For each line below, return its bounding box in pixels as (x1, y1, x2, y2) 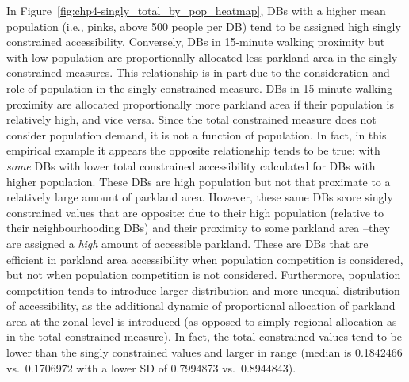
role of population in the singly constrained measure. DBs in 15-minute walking (6, 79, 392, 96)
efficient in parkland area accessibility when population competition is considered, (6, 250, 403, 267)
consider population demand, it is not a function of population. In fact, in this (6, 126, 387, 143)
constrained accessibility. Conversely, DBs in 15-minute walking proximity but (6, 33, 385, 50)
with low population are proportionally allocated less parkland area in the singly (6, 48, 398, 65)
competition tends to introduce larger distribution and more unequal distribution (6, 281, 400, 298)
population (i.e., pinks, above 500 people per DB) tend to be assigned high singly (6, 17, 401, 34)
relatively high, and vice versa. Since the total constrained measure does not (6, 111, 377, 128)
